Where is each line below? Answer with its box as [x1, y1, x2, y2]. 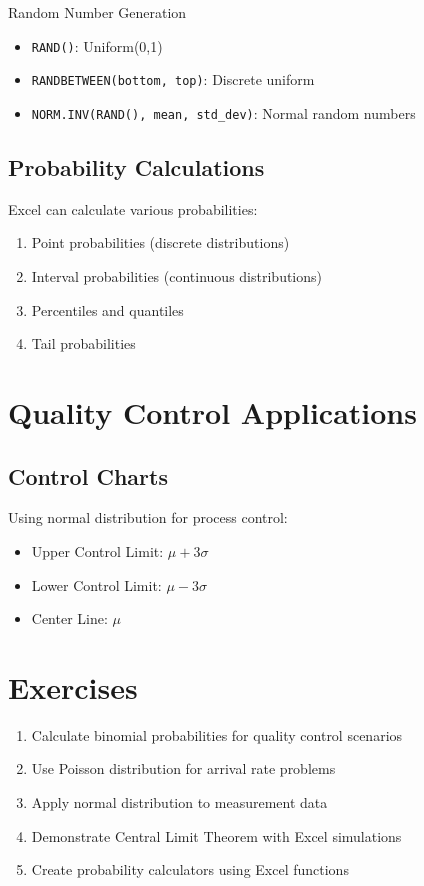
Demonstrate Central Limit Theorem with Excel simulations [31, 825, 402, 846]
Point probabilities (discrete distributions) [31, 232, 290, 253]
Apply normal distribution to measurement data [31, 792, 328, 812]
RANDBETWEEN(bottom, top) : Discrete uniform [31, 69, 315, 90]
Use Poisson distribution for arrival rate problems [31, 758, 336, 779]
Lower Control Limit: [31, 574, 162, 595]
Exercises [8, 666, 138, 707]
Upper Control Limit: [31, 540, 164, 561]
